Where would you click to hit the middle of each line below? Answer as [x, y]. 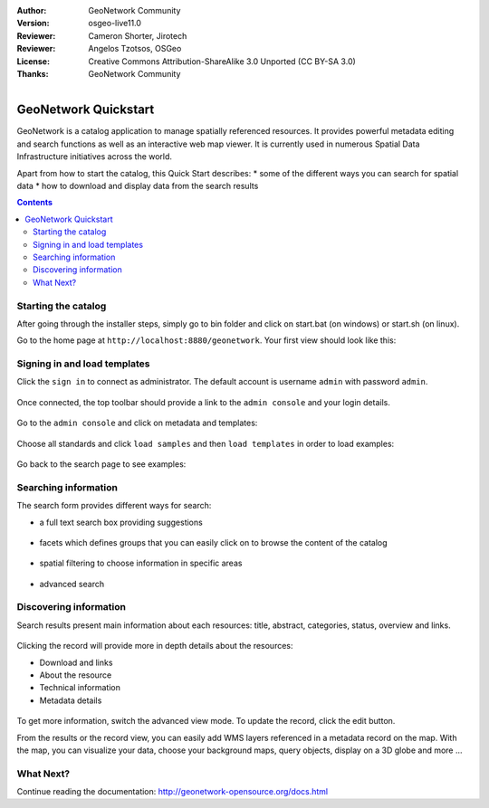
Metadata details [71, 700]
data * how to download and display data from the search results [138, 186]
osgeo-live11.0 [115, 24]
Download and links [76, 662]
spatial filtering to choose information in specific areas [141, 563]
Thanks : [33, 73]
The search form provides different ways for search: [114, 506]
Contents [35, 203]
